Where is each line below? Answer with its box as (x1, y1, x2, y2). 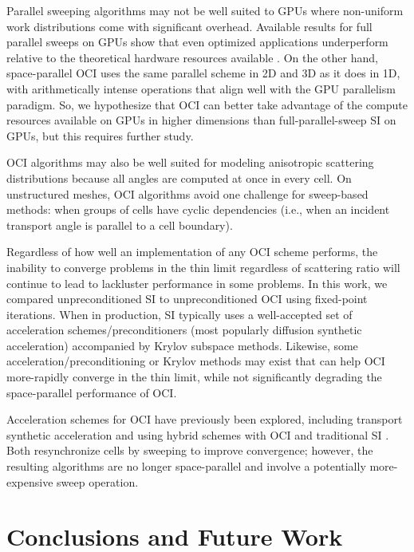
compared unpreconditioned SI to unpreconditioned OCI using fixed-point (6, 290, 368, 307)
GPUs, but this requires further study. (6, 127, 194, 144)
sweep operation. (57, 473, 139, 490)
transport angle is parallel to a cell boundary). (6, 216, 233, 233)
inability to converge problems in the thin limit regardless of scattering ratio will (6, 258, 400, 275)
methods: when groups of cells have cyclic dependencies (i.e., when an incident (6, 201, 390, 218)
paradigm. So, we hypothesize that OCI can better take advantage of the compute (6, 96, 408, 112)
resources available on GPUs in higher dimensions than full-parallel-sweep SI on (6, 112, 396, 128)
